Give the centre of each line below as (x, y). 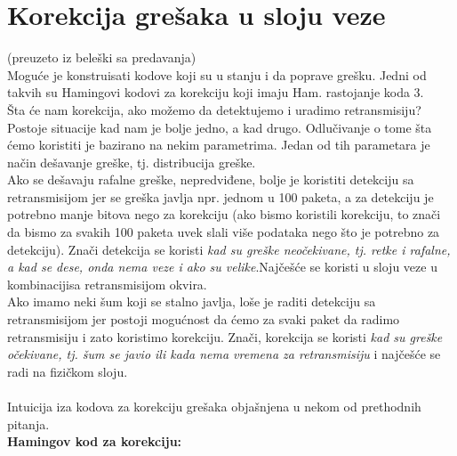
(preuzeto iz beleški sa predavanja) (102, 57)
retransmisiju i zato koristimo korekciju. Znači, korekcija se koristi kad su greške (225, 336)
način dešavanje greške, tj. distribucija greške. (132, 162)
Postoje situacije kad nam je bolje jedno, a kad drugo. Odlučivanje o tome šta (220, 127)
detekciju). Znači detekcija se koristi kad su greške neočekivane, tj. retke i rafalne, (229, 249)
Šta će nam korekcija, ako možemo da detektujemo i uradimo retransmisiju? (214, 109)
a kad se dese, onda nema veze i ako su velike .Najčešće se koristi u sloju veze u (222, 267)
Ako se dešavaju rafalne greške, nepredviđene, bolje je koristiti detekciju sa (211, 179)
